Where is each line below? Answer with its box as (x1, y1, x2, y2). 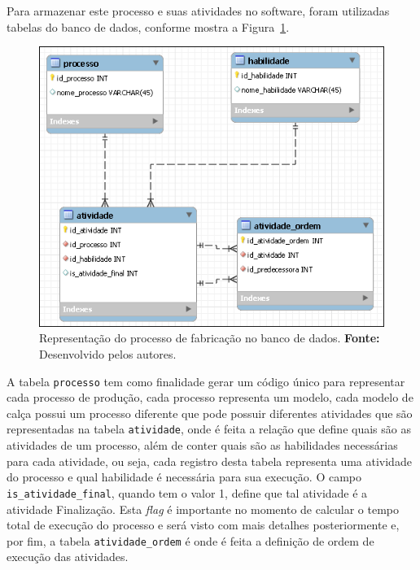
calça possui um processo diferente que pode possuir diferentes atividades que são (7, 404, 413, 421)
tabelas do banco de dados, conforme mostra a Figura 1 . (7, 18, 290, 35)
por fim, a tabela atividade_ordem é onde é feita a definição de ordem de (7, 532, 374, 549)
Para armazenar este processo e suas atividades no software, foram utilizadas (7, 2, 390, 19)
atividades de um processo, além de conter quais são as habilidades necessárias (7, 437, 398, 454)
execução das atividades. (7, 548, 129, 565)
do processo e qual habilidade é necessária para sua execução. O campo (7, 468, 362, 485)
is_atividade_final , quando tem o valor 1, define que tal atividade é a (7, 484, 368, 501)
